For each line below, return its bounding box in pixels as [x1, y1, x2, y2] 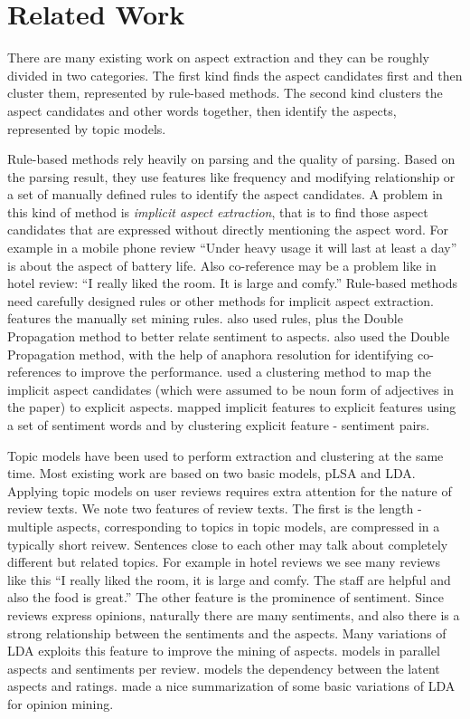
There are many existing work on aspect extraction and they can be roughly [7, 48, 430, 67]
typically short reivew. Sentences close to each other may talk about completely [7, 534, 448, 553]
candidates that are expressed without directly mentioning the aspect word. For [7, 220, 448, 239]
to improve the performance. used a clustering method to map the [65, 362, 432, 381]
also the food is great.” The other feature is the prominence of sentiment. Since [7, 588, 445, 607]
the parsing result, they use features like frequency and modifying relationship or [7, 167, 456, 186]
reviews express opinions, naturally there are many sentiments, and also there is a [7, 605, 460, 624]
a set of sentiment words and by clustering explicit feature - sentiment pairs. [7, 416, 430, 434]
